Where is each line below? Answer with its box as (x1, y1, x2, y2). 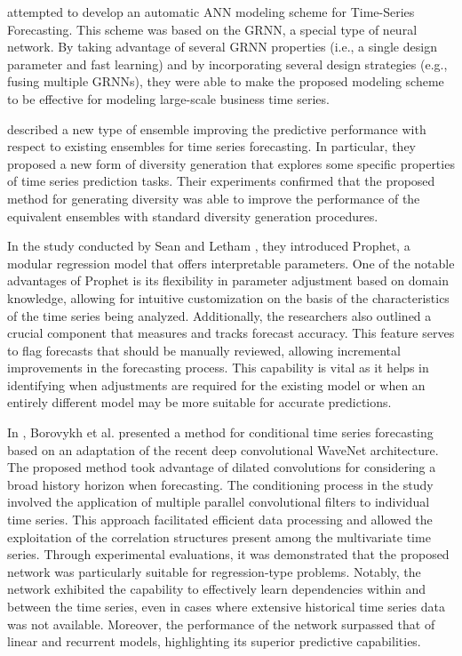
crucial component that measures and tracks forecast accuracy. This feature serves (7, 324, 455, 342)
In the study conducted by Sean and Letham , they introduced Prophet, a (7, 236, 410, 255)
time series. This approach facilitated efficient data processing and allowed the (7, 510, 433, 529)
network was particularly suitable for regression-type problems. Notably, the (7, 562, 421, 580)
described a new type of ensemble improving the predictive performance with (7, 119, 426, 138)
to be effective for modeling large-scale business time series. (7, 89, 330, 108)
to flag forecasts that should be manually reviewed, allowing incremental (7, 340, 401, 359)
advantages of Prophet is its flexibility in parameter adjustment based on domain (7, 271, 449, 290)
